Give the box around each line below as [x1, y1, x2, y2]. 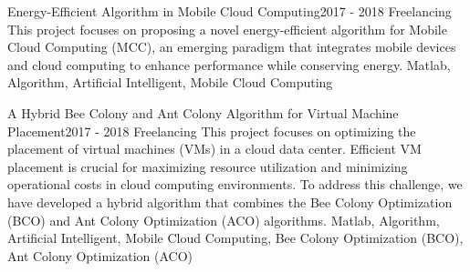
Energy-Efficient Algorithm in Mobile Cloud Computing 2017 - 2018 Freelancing [7, 2, 452, 20]
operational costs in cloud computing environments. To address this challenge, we [7, 175, 463, 194]
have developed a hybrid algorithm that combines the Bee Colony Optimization [7, 192, 453, 211]
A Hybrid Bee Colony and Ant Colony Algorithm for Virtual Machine [7, 103, 399, 122]
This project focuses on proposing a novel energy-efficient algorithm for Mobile [7, 19, 447, 38]
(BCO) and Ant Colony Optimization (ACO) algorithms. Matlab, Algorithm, [7, 210, 440, 229]
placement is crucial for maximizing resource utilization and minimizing [7, 156, 408, 176]
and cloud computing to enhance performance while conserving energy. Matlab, [7, 55, 451, 74]
